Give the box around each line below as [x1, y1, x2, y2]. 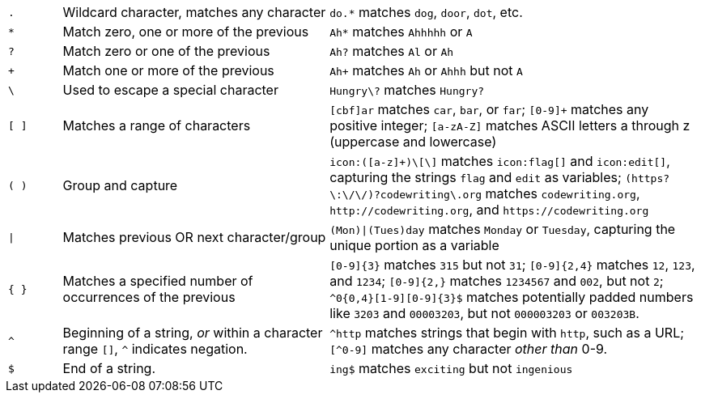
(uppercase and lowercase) [329, 134, 497, 150]
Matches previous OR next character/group [62, 229, 326, 245]
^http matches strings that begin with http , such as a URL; [329, 325, 685, 341]
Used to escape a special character [62, 82, 278, 98]
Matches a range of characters [62, 117, 251, 134]
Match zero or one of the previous [62, 43, 270, 59]
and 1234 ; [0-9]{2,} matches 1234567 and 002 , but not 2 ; [329, 273, 664, 289]
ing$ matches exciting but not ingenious [329, 360, 573, 376]
